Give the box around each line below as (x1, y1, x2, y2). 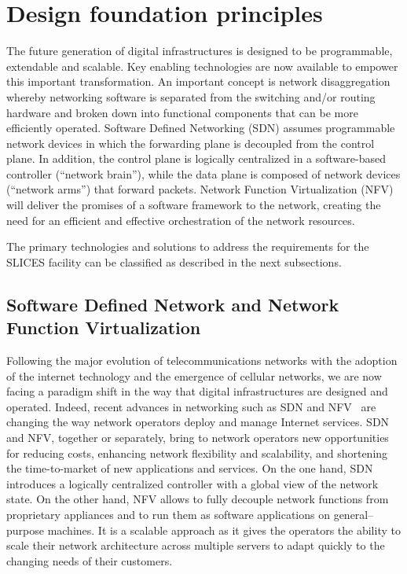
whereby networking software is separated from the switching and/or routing (6, 88, 376, 105)
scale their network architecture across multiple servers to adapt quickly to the (6, 537, 385, 554)
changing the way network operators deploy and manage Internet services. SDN (6, 414, 390, 430)
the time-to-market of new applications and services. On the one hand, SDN (6, 460, 373, 476)
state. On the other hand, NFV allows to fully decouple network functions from (6, 491, 389, 507)
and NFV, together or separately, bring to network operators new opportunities (6, 429, 389, 445)
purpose (6, 521, 44, 538)
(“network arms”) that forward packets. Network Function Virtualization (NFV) (6, 181, 394, 197)
